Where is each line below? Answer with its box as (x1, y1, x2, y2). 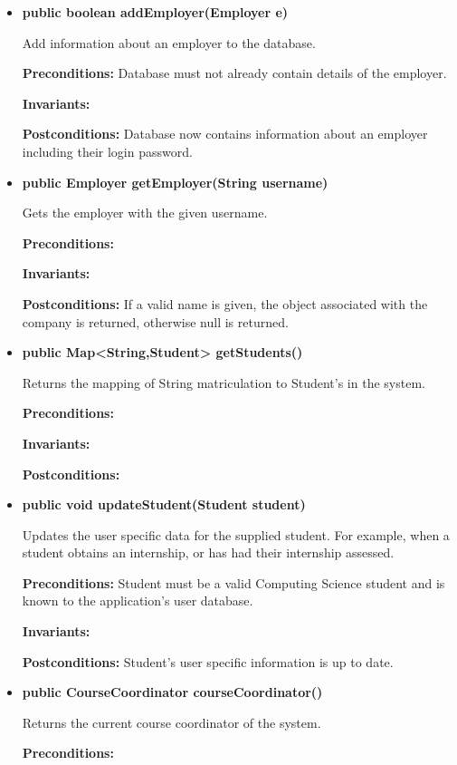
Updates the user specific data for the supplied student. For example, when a (22, 525, 450, 544)
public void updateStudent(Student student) (22, 495, 306, 514)
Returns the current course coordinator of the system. (22, 712, 321, 731)
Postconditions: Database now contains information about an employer (22, 124, 428, 143)
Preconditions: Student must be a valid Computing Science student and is (22, 573, 445, 592)
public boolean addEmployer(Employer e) (22, 3, 289, 21)
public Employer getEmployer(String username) (22, 172, 328, 191)
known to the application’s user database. (22, 591, 253, 610)
